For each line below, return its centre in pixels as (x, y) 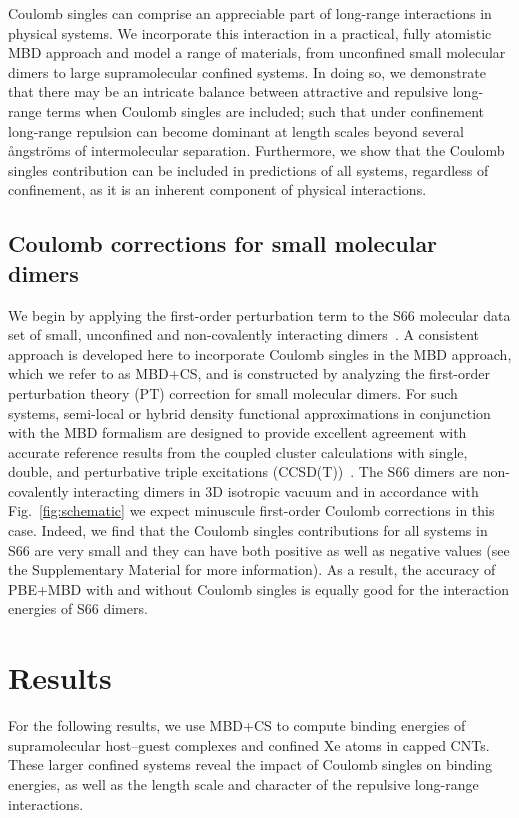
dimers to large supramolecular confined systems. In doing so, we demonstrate (247, 71)
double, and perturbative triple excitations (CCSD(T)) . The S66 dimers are (243, 471)
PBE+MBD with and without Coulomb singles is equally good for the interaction (259, 588)
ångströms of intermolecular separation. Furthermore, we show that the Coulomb (256, 150)
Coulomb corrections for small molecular (223, 243)
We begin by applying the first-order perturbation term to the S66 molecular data (259, 314)
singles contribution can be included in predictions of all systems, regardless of (248, 169)
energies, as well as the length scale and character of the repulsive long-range (243, 783)
